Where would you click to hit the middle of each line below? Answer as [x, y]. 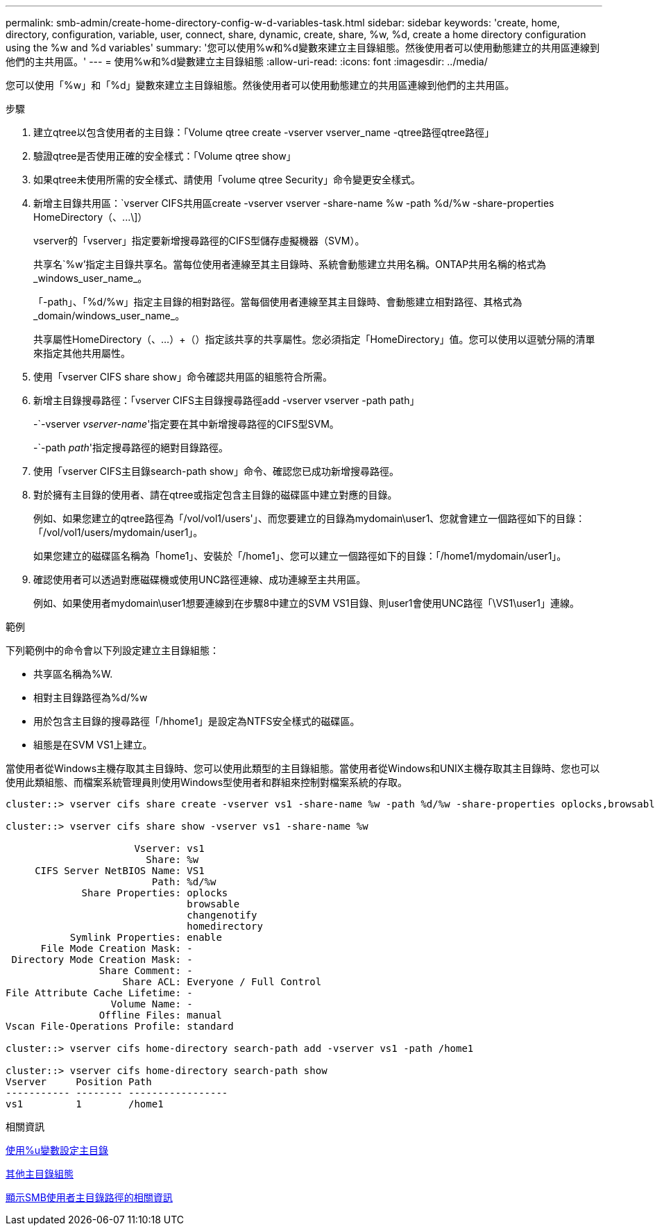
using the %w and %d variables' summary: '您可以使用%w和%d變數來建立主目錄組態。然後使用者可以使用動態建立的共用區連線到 [303, 48]
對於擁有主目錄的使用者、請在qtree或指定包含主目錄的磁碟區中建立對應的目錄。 [215, 495]
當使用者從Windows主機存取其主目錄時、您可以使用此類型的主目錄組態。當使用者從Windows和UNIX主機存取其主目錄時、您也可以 [303, 768]
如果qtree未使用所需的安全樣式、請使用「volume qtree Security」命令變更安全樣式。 [227, 179]
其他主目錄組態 [40, 1174]
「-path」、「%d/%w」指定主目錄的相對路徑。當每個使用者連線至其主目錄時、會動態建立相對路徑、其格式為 [278, 302]
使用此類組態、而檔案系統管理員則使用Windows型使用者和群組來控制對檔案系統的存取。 [207, 782]
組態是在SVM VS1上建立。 [93, 745]
